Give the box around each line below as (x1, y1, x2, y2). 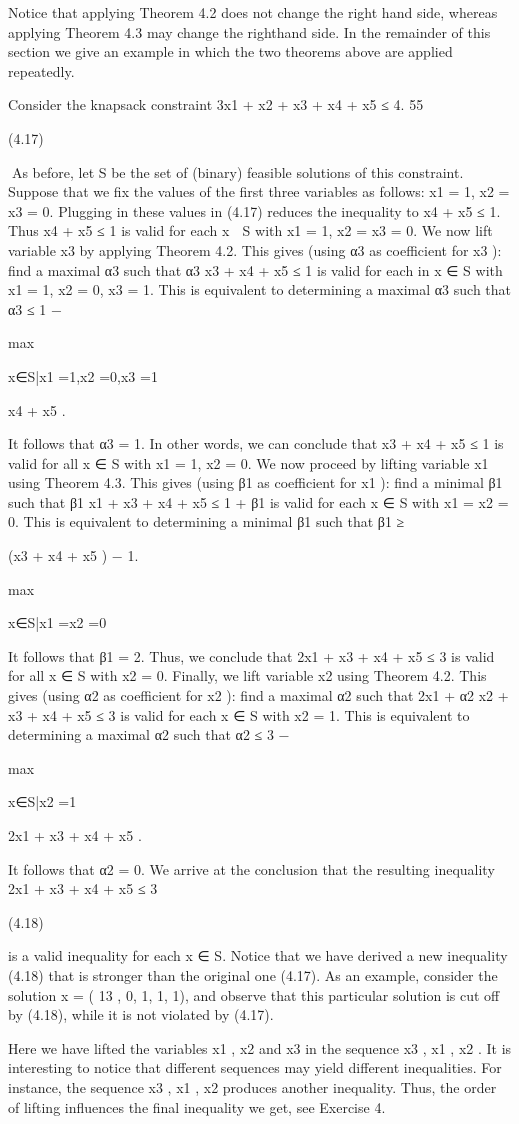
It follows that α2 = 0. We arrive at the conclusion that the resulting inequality (8, 858, 495, 879)
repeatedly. (8, 60, 75, 81)
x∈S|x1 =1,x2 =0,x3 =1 (8, 365, 158, 386)
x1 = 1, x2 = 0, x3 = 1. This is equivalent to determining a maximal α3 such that (8, 279, 512, 300)
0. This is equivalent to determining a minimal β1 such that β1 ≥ (8, 511, 405, 532)
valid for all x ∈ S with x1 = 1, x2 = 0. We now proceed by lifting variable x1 (8, 452, 489, 473)
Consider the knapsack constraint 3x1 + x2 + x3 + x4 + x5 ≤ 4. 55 (8, 94, 424, 115)
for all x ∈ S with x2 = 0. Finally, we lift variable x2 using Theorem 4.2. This (8, 665, 487, 686)
